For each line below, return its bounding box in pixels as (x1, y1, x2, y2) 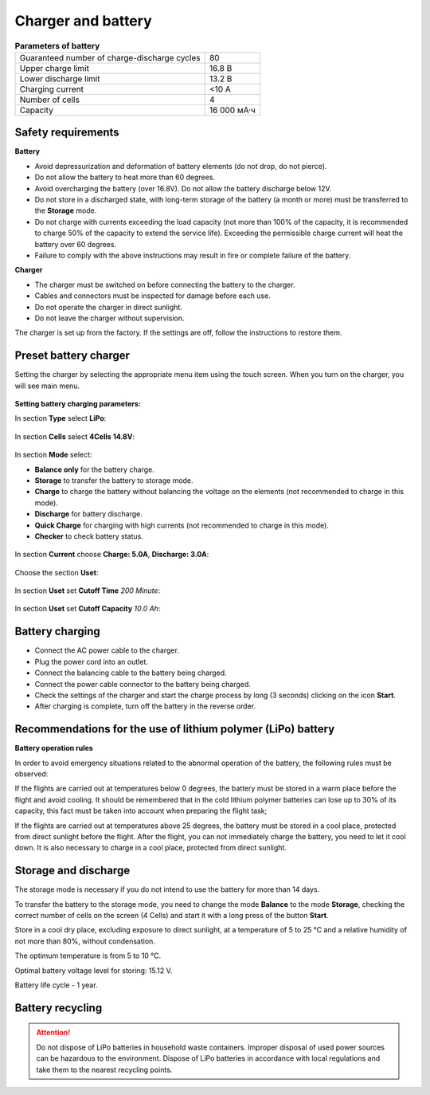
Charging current (19, 84, 84, 95)
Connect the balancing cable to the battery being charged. (34, 668, 227, 677)
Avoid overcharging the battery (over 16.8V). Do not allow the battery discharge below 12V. (34, 183, 332, 193)
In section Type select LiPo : (14, 414, 107, 423)
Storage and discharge (14, 864, 131, 877)
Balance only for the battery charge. (34, 465, 154, 474)
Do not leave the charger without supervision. (34, 313, 185, 323)
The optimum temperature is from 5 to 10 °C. (14, 951, 162, 960)
